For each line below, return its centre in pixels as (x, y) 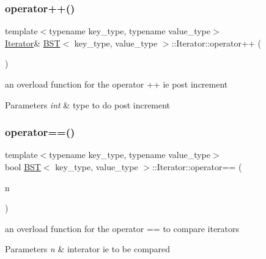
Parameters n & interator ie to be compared (88, 249)
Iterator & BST (33, 43)
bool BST (23, 167)
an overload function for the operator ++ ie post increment (116, 84)
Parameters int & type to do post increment (88, 104)
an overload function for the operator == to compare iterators (122, 228)
